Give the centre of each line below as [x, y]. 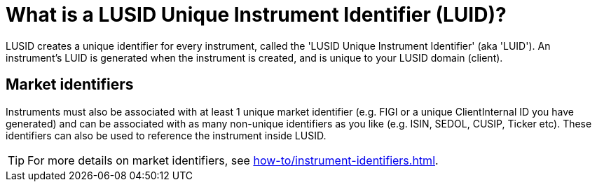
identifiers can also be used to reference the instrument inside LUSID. [166, 135]
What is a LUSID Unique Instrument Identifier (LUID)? [256, 15]
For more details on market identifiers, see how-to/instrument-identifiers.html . [233, 160]
